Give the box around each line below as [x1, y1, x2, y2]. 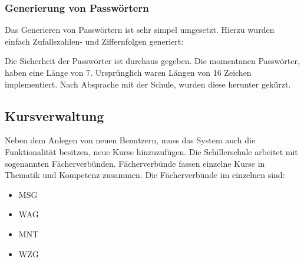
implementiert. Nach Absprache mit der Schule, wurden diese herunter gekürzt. [5, 78, 291, 90]
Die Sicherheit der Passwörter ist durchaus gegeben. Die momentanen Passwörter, [5, 55, 300, 67]
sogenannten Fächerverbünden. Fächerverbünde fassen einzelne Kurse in [5, 157, 265, 169]
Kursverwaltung [5, 106, 104, 125]
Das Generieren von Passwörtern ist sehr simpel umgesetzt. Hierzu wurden [5, 23, 275, 36]
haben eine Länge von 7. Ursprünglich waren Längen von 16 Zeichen [5, 66, 252, 78]
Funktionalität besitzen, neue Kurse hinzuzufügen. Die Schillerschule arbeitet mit [5, 145, 298, 157]
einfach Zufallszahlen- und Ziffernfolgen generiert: [5, 35, 184, 47]
